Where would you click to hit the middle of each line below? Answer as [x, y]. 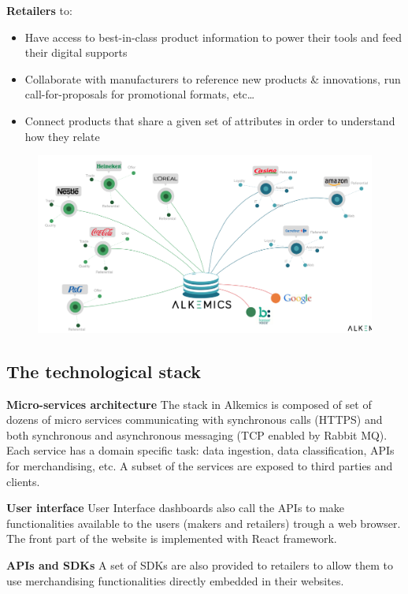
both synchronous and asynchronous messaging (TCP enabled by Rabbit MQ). [197, 434]
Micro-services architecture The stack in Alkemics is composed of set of [189, 404]
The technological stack [104, 371]
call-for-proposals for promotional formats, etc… [140, 94]
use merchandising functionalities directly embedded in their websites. [175, 580]
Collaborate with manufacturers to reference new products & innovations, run [213, 78]
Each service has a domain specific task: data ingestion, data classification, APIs [200, 450]
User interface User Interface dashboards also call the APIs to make [176, 508]
